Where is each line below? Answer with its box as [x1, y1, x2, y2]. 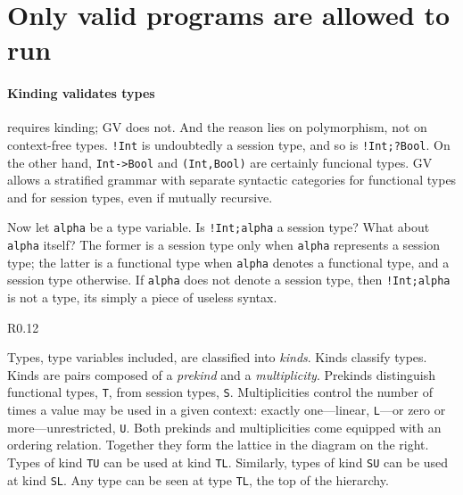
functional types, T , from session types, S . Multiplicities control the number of [7, 383, 433, 401]
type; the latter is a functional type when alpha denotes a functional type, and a [7, 252, 450, 271]
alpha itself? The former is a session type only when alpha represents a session [7, 235, 441, 254]
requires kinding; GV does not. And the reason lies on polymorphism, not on [7, 118, 427, 136]
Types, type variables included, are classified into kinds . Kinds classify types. [7, 348, 427, 367]
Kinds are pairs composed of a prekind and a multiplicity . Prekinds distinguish [7, 365, 436, 384]
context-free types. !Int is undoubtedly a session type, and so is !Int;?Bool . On [7, 135, 451, 153]
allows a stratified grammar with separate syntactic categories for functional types [7, 170, 457, 189]
